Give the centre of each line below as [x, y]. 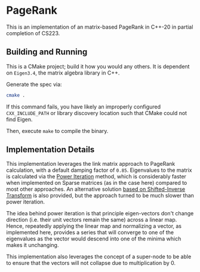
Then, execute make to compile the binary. [57, 131]
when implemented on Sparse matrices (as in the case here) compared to [97, 183]
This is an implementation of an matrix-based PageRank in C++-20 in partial [100, 27]
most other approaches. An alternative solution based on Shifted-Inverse [96, 189]
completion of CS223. [33, 33]
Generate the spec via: [34, 84]
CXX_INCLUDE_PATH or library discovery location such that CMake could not [96, 113]
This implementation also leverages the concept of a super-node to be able [99, 256]
